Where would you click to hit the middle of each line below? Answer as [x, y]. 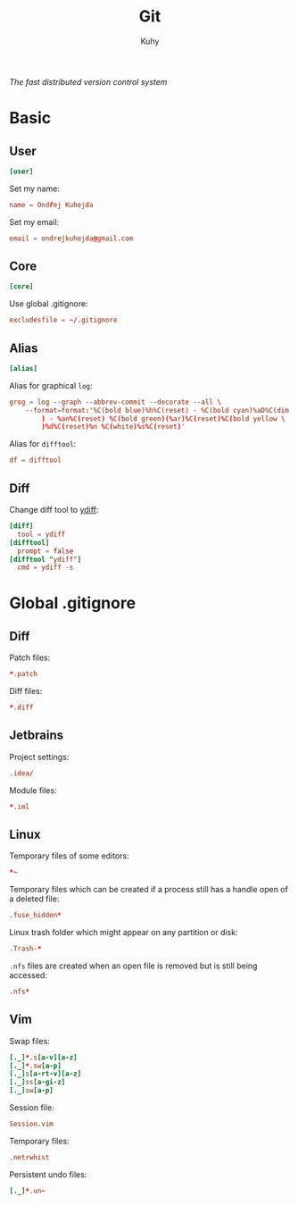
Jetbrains [37, 736]
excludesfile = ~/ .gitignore [63, 320]
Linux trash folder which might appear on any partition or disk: [124, 933]
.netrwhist [29, 1157]
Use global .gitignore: [49, 304]
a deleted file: [34, 899]
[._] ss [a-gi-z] [37, 1083]
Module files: [33, 790]
